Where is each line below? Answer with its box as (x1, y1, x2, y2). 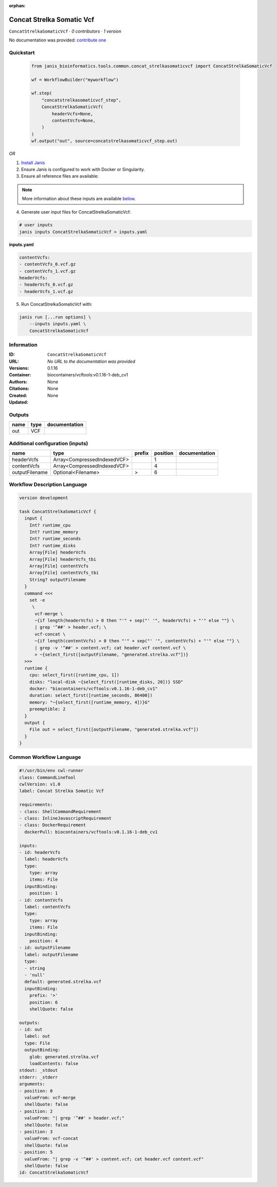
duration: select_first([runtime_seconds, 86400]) (29, 693, 153, 698)
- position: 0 (19, 1088, 53, 1094)
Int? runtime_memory (29, 529, 79, 535)
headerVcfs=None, (52, 111, 93, 116)
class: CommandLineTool (19, 775, 76, 780)
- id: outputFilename (19, 945, 71, 950)
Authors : (9, 379, 28, 385)
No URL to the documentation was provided (47, 358, 136, 364)
